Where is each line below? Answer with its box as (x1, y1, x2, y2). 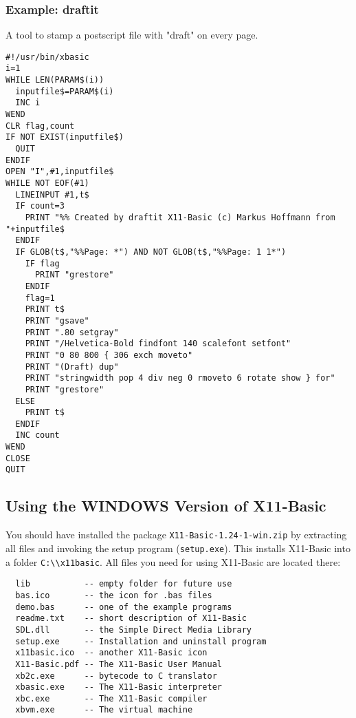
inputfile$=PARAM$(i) (15, 86, 114, 96)
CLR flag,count (5, 120, 75, 131)
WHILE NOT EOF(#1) (5, 178, 89, 189)
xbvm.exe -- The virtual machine (15, 705, 193, 715)
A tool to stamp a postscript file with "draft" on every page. (5, 28, 258, 42)
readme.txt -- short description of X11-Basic (15, 613, 247, 624)
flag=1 (25, 293, 55, 303)
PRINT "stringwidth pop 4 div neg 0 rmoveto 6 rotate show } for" (25, 373, 335, 383)
